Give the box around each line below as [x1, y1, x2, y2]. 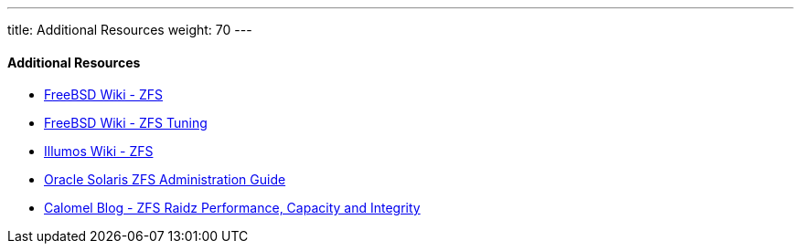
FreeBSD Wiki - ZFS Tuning [44, 115, 208, 131]
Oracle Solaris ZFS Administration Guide [44, 172, 286, 188]
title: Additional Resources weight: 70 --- [7, 22, 252, 37]
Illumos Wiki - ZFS [44, 143, 154, 160]
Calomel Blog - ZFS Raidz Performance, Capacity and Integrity [44, 200, 421, 216]
